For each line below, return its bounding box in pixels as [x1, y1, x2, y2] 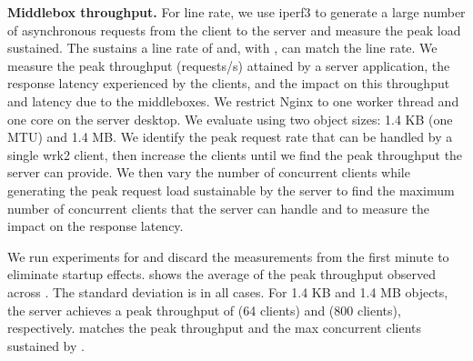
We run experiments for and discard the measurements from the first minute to [7, 246, 449, 266]
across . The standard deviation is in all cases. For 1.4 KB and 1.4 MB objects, [7, 282, 448, 301]
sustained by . [7, 336, 85, 355]
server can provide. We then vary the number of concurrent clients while [7, 163, 410, 182]
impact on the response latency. [7, 216, 184, 236]
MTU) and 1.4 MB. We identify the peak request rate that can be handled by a [7, 127, 453, 146]
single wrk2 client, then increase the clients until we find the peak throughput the [7, 145, 463, 164]
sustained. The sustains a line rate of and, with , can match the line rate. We [7, 38, 438, 57]
